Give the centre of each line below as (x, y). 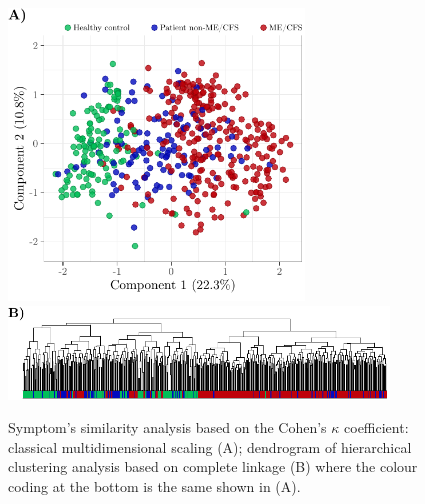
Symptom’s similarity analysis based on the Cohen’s (167, 427)
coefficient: (376, 427)
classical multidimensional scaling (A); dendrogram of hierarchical (210, 446)
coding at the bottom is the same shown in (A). (154, 486)
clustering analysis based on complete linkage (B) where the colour (213, 466)
